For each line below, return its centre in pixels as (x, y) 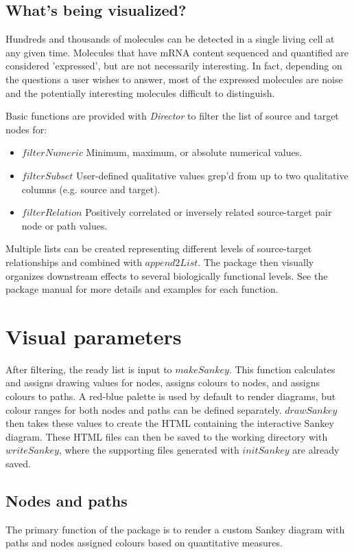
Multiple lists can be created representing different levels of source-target (159, 248)
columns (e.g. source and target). (91, 189)
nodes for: (26, 129)
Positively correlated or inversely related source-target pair (209, 212)
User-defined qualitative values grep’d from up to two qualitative (212, 175)
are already (316, 450)
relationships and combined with (74, 262)
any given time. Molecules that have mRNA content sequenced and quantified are (177, 52)
